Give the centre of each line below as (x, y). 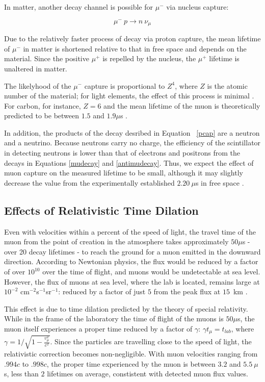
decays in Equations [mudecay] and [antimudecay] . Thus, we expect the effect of (129, 162)
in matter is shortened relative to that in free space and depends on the (135, 48)
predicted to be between (42, 116)
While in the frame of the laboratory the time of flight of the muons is (114, 319)
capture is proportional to (125, 85)
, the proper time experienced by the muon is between (131, 363)
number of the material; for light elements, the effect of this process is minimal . (129, 96)
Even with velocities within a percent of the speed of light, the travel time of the (130, 231)
